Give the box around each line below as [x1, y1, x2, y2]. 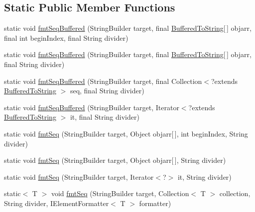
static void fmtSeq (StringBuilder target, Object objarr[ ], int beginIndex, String [4, 128, 248, 139]
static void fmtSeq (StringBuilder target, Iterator [4, 171, 154, 182]
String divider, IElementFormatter [4, 198, 109, 208]
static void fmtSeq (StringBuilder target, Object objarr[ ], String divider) [4, 155, 226, 165]
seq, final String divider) [70, 85, 144, 96]
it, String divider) [177, 171, 232, 182]
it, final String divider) [70, 112, 139, 122]
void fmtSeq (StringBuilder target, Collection [51, 188, 189, 199]
